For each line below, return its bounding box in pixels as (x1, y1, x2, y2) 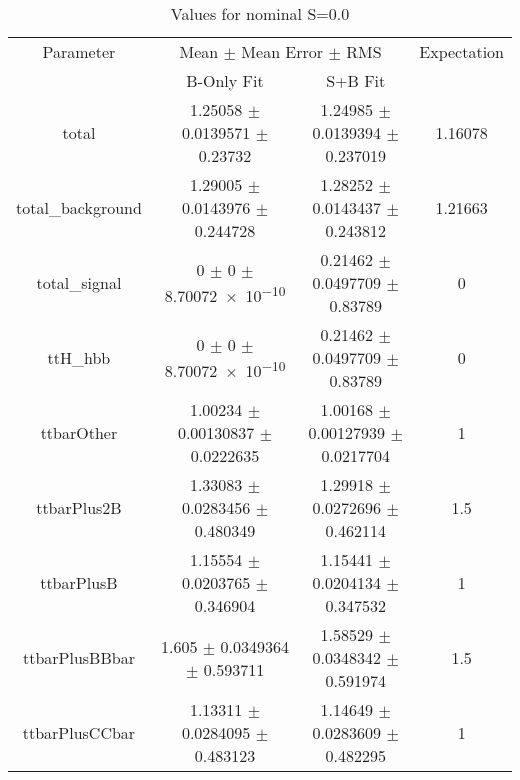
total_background (16, 196, 142, 219)
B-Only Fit (186, 69, 264, 92)
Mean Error (241, 40, 324, 63)
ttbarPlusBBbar (22, 646, 135, 669)
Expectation (419, 40, 504, 63)
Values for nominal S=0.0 (170, 2, 350, 25)
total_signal (36, 271, 122, 294)
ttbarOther (40, 421, 118, 444)
